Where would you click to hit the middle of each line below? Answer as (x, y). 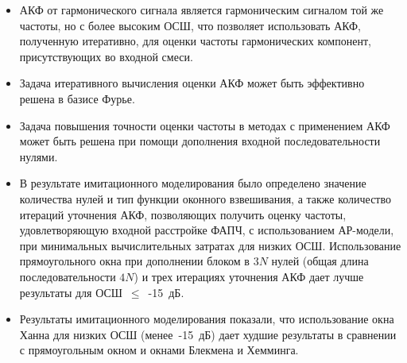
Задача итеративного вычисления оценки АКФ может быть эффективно (192, 83)
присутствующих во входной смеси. (106, 56)
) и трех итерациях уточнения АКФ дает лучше (249, 276)
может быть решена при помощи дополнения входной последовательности (200, 141)
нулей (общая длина (320, 261)
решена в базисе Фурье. (77, 98)
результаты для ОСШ (71, 292)
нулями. (39, 156)
